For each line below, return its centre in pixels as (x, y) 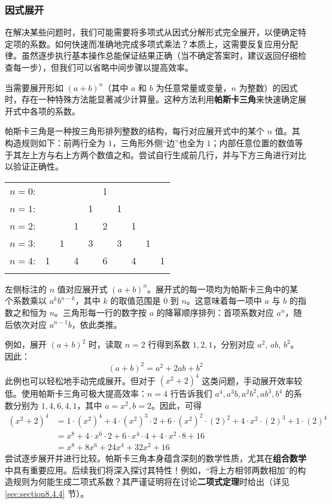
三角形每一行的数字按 (105, 312)
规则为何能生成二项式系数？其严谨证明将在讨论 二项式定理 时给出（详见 (151, 482)
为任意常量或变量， (194, 87)
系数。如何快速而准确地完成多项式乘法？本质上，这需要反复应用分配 (164, 43)
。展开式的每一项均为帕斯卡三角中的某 (223, 289)
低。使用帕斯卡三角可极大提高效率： (76, 393)
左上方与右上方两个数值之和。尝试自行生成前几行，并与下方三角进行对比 (164, 154)
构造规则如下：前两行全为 (55, 142)
